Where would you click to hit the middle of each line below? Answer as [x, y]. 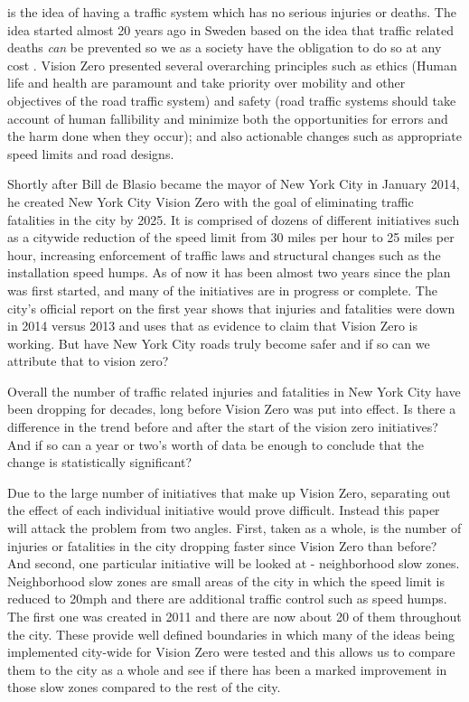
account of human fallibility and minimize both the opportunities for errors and [228, 118]
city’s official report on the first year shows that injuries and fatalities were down [231, 308]
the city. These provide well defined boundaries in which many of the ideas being [231, 634]
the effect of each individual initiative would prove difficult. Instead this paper [224, 510]
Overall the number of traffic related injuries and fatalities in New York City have [234, 391]
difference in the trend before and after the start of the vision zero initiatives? [223, 427]
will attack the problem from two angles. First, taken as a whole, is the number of [234, 528]
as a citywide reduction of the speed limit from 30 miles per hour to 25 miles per [231, 237]
